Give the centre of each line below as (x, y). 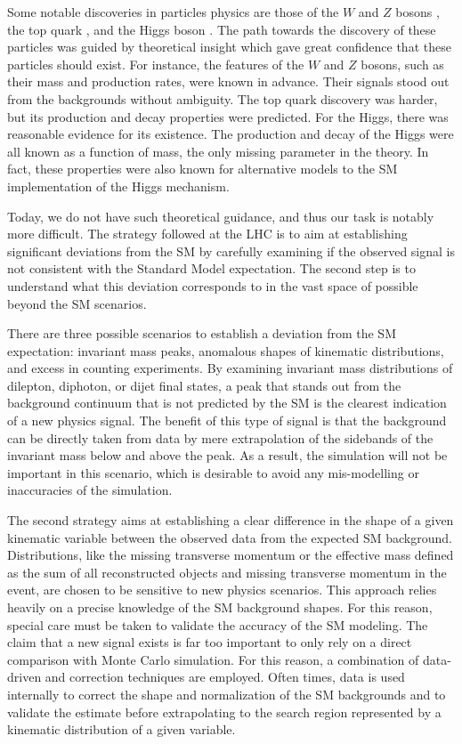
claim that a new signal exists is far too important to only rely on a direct (210, 642)
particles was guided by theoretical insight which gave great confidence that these (229, 47)
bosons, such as (402, 64)
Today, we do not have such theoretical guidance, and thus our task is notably (221, 216)
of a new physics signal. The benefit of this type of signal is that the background (227, 421)
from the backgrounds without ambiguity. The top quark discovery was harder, (223, 98)
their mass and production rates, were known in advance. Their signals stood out (228, 81)
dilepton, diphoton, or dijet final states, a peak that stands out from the (204, 385)
